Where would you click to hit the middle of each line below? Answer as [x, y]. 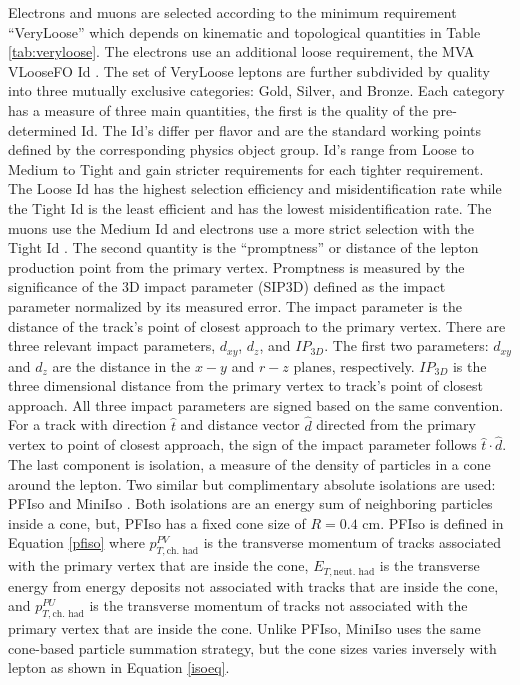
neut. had [354, 571]
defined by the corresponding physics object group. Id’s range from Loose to [241, 149]
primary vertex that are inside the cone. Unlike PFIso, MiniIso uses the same [244, 627]
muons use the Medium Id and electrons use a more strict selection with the [241, 227]
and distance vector [240, 424]
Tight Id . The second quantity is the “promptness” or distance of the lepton [243, 247]
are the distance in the [121, 365]
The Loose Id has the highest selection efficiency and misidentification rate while [255, 188]
